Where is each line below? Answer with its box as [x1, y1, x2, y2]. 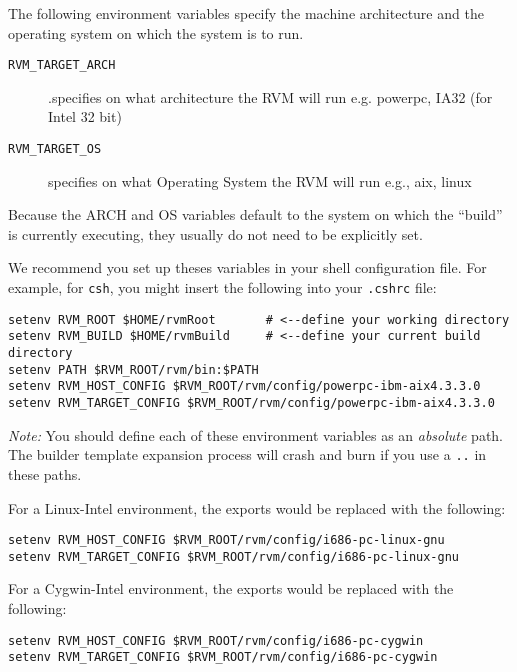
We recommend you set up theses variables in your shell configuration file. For [8, 257, 487, 278]
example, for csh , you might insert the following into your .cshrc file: [8, 277, 437, 298]
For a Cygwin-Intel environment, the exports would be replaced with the [8, 578, 454, 599]
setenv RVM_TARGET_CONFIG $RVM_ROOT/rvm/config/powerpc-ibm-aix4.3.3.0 [8, 396, 495, 410]
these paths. [8, 463, 82, 484]
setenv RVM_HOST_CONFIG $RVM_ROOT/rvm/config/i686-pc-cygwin [8, 633, 424, 648]
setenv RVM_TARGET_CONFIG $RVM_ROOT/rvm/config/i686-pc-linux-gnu [8, 549, 460, 564]
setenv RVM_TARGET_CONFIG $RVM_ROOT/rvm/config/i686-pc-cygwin [8, 650, 438, 665]
